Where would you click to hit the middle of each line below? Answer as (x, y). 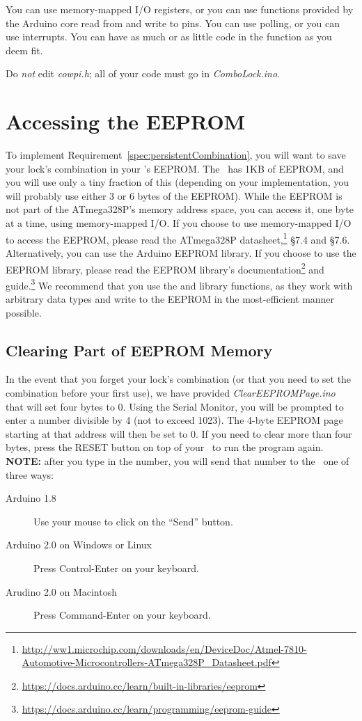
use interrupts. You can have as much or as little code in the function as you (169, 37)
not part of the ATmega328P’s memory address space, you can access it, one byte (180, 209)
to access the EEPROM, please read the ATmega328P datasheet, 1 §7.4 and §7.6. (178, 238)
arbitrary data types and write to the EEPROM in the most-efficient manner (170, 299)
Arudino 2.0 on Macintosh (61, 591)
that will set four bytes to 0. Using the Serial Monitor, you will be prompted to (175, 406)
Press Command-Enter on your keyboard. (122, 615)
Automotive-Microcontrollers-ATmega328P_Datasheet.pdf (147, 662)
